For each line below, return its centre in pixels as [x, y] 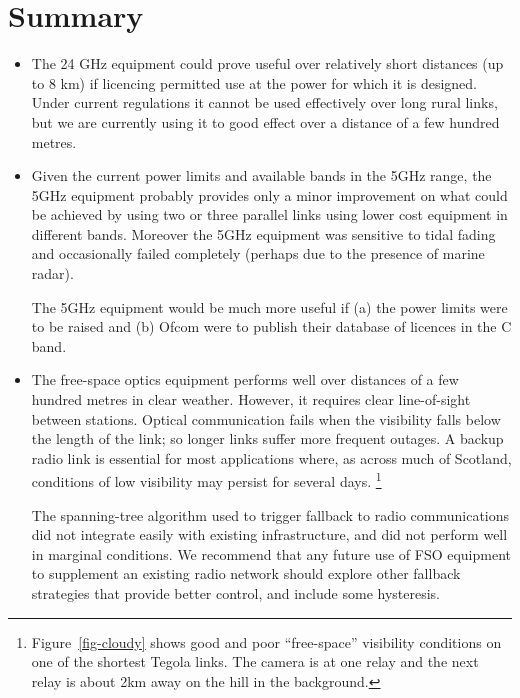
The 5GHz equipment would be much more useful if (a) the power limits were [269, 306]
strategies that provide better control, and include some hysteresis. [235, 593]
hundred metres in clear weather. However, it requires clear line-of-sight [251, 399]
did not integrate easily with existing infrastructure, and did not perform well [269, 534]
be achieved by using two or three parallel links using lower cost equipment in [269, 214]
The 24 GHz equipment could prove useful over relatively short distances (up [267, 63]
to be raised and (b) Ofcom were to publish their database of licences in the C [271, 326]
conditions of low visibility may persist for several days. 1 [206, 480]
